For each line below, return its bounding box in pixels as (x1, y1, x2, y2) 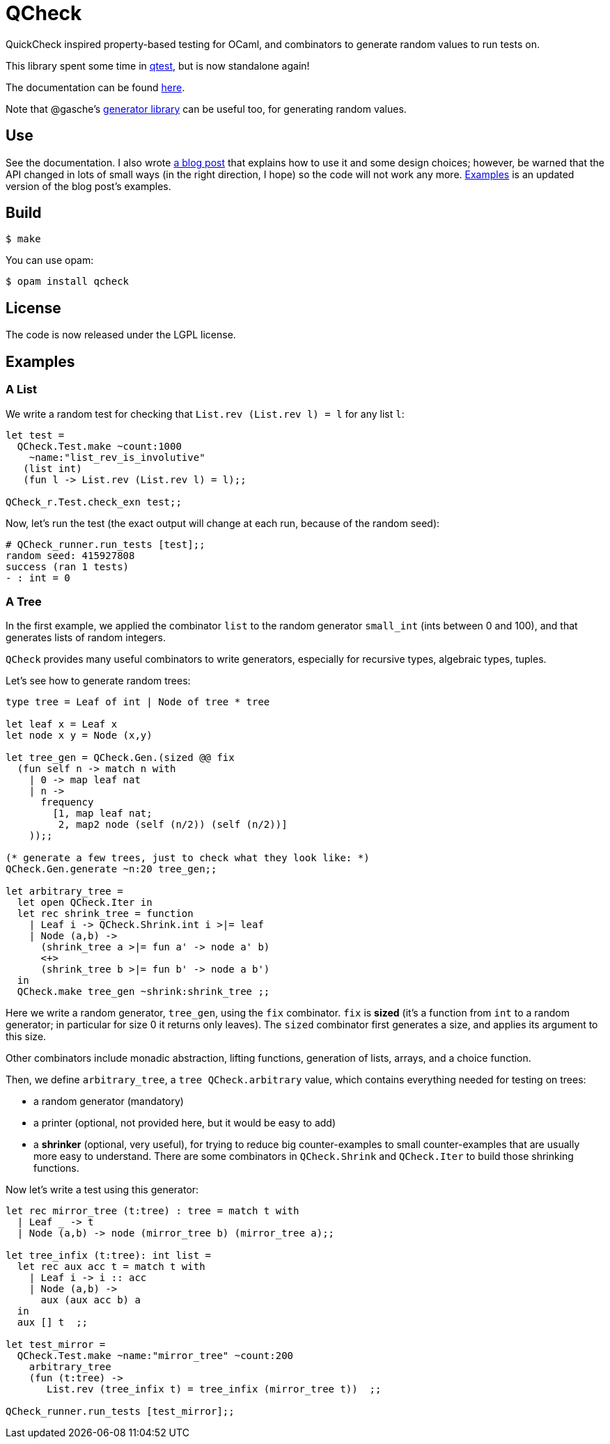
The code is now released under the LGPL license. (6, 329, 236, 341)
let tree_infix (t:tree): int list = (6, 1250, 212, 1262)
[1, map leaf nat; (52, 808, 152, 819)
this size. (6, 1030, 47, 1043)
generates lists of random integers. (6, 631, 166, 644)
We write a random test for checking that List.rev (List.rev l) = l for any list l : (6, 407, 405, 420)
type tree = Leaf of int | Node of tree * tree (6, 696, 270, 708)
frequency (40, 796, 94, 808)
